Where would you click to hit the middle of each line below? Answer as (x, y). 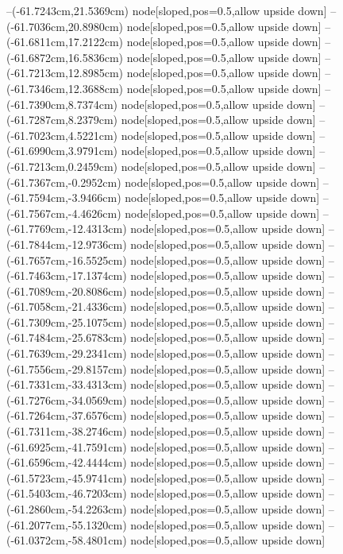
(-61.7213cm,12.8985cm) (65, 73)
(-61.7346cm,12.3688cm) (65, 88)
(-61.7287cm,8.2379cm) (62, 120)
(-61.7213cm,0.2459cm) (62, 166)
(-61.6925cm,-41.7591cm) (67, 446)
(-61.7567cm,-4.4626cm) (64, 213)
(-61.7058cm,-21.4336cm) (67, 306)
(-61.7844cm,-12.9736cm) (67, 244)
